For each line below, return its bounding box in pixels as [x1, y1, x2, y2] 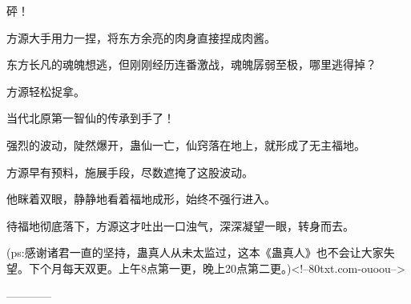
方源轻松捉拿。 [6, 82, 85, 99]
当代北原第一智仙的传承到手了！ [6, 110, 175, 126]
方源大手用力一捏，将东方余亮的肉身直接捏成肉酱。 [6, 29, 276, 46]
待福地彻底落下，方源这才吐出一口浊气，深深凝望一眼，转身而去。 [6, 217, 354, 234]
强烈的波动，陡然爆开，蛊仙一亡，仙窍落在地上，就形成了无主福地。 [6, 136, 365, 153]
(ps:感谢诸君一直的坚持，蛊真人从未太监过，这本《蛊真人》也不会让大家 [6, 244, 384, 261]
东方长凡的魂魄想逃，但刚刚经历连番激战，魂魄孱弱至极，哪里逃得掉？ [6, 56, 377, 73]
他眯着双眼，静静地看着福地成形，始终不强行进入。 [6, 190, 276, 207]
